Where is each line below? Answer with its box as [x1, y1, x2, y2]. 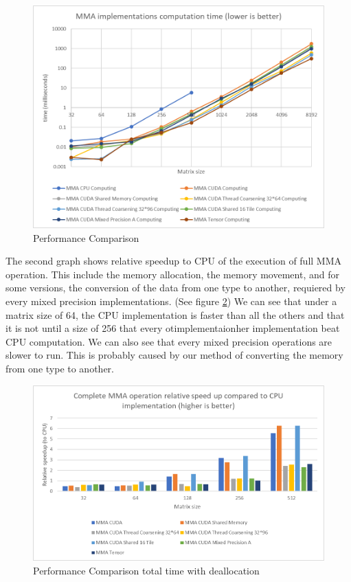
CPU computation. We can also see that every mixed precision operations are [5, 334, 332, 348]
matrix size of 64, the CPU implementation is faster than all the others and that [5, 307, 345, 322]
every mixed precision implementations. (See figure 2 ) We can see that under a [5, 294, 337, 309]
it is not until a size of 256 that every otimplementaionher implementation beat [5, 321, 340, 335]
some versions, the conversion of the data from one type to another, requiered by [5, 280, 346, 295]
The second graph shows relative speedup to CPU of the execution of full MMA [5, 254, 342, 268]
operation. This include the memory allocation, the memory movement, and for [5, 267, 339, 281]
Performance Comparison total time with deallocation [33, 563, 260, 577]
